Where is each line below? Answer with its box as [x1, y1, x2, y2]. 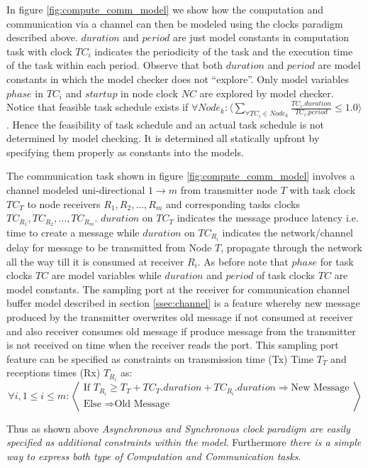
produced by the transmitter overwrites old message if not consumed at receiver [6, 310, 353, 325]
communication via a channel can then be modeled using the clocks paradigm [6, 16, 343, 31]
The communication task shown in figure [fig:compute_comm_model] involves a [6, 168, 355, 183]
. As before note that [197, 254, 289, 268]
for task [320, 254, 354, 268]
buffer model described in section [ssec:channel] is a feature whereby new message [6, 295, 360, 310]
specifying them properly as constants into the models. [6, 144, 244, 159]
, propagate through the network [221, 240, 362, 255]
